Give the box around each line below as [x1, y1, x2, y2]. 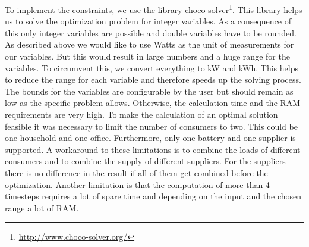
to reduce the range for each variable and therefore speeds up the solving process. [5, 73, 301, 86]
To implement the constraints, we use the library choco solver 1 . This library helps [5, 2, 302, 15]
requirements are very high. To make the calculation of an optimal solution [5, 108, 278, 120]
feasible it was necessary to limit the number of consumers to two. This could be [5, 120, 298, 132]
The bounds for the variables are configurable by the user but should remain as [5, 85, 294, 97]
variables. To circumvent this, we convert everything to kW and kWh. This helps [5, 61, 298, 74]
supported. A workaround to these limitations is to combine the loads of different [5, 143, 301, 155]
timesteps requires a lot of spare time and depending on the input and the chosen [5, 190, 302, 202]
